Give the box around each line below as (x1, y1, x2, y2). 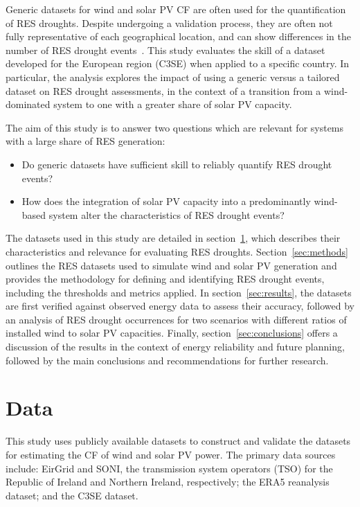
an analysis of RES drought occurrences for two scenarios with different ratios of (6, 312, 347, 326)
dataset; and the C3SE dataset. (6, 488, 138, 502)
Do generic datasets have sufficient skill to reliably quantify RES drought (21, 157, 332, 171)
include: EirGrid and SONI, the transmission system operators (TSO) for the (6, 461, 333, 475)
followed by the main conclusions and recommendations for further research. (6, 353, 329, 367)
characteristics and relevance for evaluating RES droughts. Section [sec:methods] (6, 244, 348, 258)
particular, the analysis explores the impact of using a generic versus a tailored (6, 69, 340, 84)
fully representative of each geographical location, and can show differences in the (6, 29, 351, 44)
